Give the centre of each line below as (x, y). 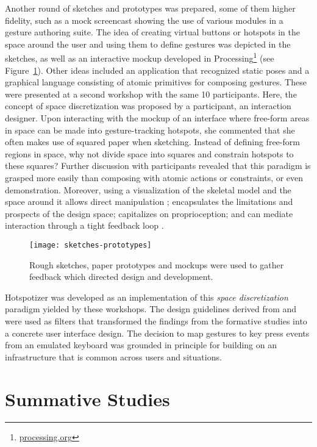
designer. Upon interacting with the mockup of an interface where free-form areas (157, 118)
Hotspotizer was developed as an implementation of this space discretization (147, 297)
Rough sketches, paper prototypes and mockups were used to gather (157, 264)
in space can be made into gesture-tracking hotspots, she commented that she (150, 130)
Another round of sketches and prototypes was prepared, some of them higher (150, 8)
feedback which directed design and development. (121, 277)
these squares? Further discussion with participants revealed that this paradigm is (158, 166)
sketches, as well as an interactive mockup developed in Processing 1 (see (140, 57)
